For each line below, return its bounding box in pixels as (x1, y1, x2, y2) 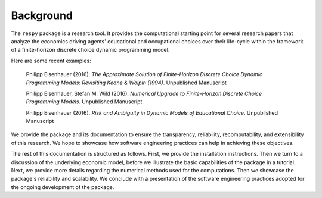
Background (11, 9, 73, 22)
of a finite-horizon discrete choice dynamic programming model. (11, 46, 170, 54)
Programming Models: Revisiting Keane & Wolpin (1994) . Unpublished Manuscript (26, 79, 227, 86)
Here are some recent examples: (11, 57, 92, 64)
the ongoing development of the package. (11, 183, 114, 190)
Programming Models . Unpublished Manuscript (26, 98, 143, 105)
